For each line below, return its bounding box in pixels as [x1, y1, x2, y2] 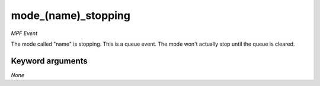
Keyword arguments [11, 56, 88, 66]
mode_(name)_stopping [11, 9, 130, 22]
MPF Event [11, 30, 38, 37]
